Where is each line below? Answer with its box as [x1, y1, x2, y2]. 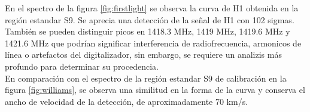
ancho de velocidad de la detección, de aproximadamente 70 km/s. [5, 95, 248, 107]
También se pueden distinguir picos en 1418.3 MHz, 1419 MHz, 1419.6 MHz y [5, 25, 290, 38]
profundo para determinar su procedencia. [5, 60, 159, 72]
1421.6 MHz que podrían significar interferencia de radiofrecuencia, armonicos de [5, 36, 302, 49]
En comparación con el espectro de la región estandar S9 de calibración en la [5, 71, 287, 84]
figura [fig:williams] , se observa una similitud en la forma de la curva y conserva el [5, 83, 305, 96]
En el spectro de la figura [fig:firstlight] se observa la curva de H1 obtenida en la [5, 2, 299, 14]
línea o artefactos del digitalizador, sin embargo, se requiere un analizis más [5, 48, 282, 61]
